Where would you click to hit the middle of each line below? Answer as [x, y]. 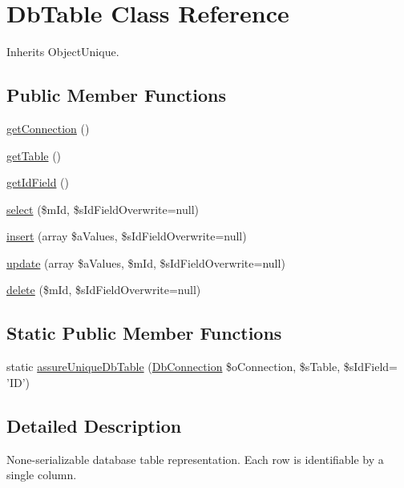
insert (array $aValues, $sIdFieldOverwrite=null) [127, 236]
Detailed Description [94, 425]
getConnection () [48, 128]
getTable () [34, 155]
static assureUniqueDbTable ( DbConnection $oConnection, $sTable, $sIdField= [202, 367]
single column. [42, 475]
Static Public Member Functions [144, 333]
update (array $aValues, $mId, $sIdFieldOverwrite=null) [146, 262]
